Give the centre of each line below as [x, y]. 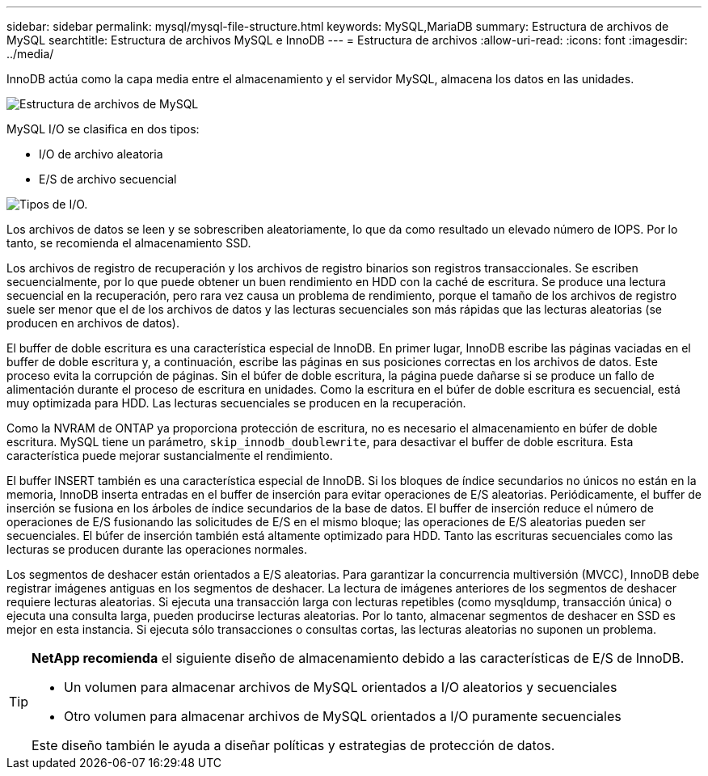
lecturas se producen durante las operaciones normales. [157, 549]
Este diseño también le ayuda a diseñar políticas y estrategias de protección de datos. [293, 745]
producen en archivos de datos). [93, 323]
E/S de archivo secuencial [108, 179]
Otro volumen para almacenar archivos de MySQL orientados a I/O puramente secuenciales [343, 716]
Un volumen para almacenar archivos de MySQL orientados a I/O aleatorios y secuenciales [341, 687]
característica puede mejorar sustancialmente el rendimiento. [170, 455]
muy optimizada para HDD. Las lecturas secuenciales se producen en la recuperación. [236, 403]
